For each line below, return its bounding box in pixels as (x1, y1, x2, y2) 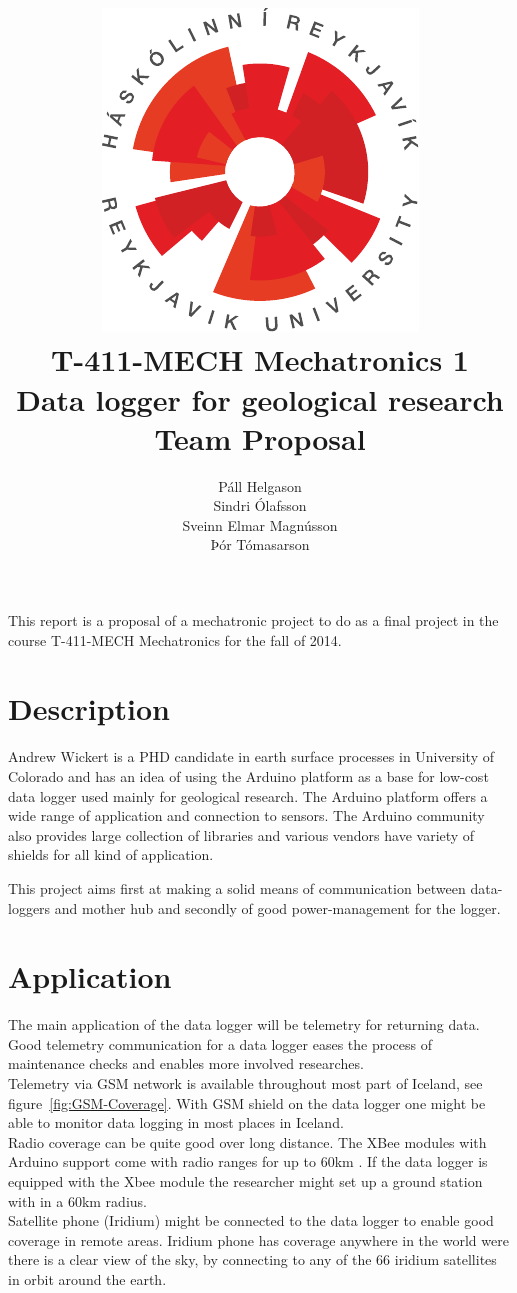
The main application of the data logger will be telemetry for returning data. (8, 1014, 480, 1035)
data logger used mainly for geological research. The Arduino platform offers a (8, 785, 488, 806)
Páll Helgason (218, 475, 302, 496)
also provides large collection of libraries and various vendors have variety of (8, 824, 475, 845)
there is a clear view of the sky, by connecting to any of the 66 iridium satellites (8, 1249, 497, 1270)
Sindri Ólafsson (213, 495, 307, 516)
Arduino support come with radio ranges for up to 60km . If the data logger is (8, 1151, 488, 1172)
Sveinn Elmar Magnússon (182, 514, 338, 535)
